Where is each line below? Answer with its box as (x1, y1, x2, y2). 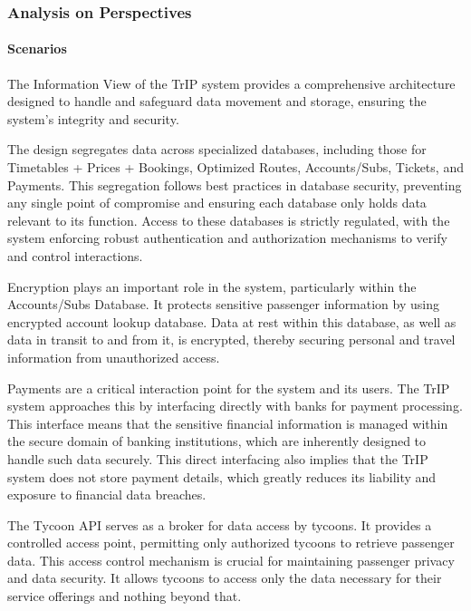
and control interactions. (7, 246, 143, 265)
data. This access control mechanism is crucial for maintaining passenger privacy (7, 550, 455, 569)
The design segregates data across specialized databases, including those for (7, 140, 427, 159)
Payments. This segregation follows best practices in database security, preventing (7, 175, 462, 194)
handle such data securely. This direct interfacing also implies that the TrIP (7, 449, 428, 468)
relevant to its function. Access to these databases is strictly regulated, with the (7, 210, 450, 229)
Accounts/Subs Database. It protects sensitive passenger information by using (7, 295, 439, 314)
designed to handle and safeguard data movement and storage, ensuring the (7, 92, 427, 111)
